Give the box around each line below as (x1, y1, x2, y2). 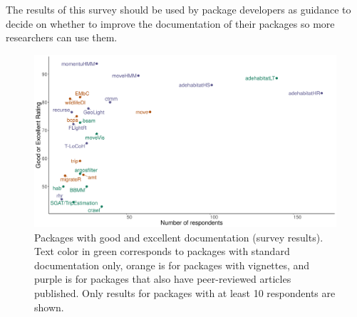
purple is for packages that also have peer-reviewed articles (34, 271, 291, 286)
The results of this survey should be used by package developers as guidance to (6, 2, 351, 16)
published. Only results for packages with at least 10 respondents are (34, 285, 336, 300)
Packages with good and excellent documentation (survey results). (34, 229, 324, 244)
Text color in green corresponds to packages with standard (34, 244, 290, 259)
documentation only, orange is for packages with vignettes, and (34, 257, 310, 272)
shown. (34, 299, 64, 314)
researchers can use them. (6, 30, 118, 45)
